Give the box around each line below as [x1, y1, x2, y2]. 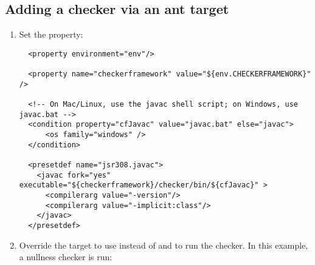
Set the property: [19, 28, 83, 41]
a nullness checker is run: [19, 250, 112, 263]
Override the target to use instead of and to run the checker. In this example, [19, 238, 308, 251]
